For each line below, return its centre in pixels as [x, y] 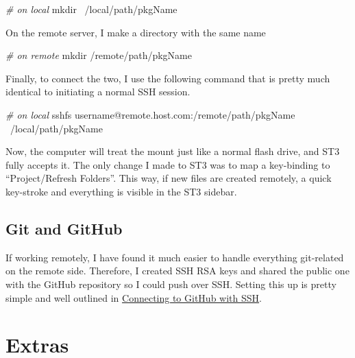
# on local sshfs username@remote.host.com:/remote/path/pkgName [150, 114]
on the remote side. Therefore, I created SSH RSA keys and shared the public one [177, 271]
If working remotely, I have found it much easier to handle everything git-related [175, 257]
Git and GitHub [64, 228]
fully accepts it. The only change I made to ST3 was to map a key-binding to [168, 164]
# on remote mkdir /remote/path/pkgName [99, 55]
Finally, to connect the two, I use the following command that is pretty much [168, 78]
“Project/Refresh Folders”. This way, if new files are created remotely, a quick [169, 178]
